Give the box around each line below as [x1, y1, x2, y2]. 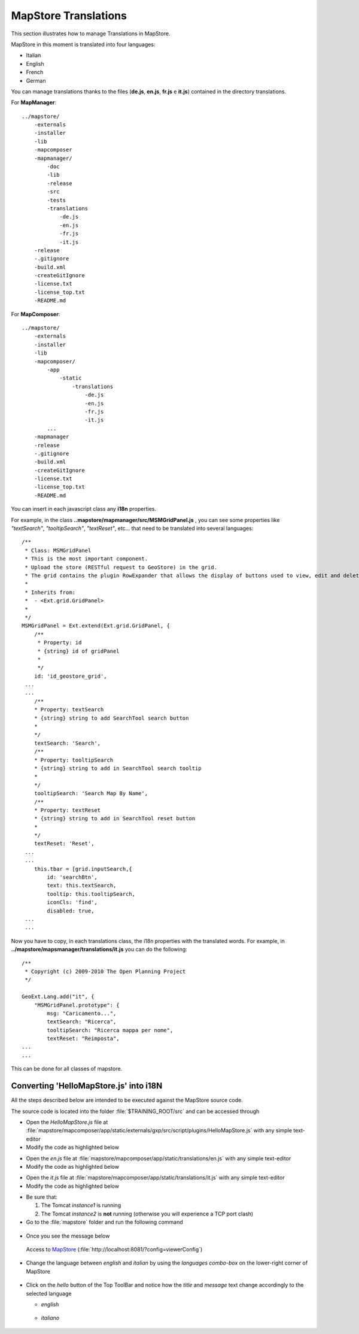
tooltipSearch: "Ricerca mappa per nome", [47, 1027, 174, 1033]
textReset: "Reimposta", [47, 1035, 120, 1042]
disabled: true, [47, 907, 95, 914]
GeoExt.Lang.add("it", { [22, 993, 95, 1000]
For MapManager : [11, 99, 57, 106]
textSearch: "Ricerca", [47, 1018, 117, 1025]
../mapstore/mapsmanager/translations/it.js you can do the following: [11, 946, 188, 953]
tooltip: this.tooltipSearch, [47, 890, 136, 898]
